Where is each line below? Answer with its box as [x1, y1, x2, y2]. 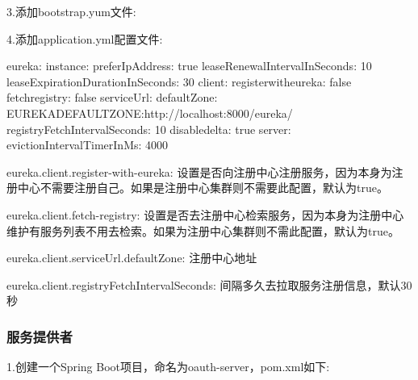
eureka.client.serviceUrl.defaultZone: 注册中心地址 [6, 249, 257, 266]
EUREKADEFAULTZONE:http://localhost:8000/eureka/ [6, 104, 293, 121]
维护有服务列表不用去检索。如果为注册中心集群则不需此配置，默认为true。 [6, 222, 399, 239]
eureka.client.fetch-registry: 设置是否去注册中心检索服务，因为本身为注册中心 [6, 206, 404, 223]
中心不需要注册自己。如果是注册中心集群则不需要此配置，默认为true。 [17, 179, 388, 196]
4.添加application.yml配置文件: [6, 30, 163, 47]
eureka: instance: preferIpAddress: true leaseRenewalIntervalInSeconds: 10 [6, 57, 372, 74]
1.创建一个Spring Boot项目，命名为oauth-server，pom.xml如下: [6, 358, 330, 375]
